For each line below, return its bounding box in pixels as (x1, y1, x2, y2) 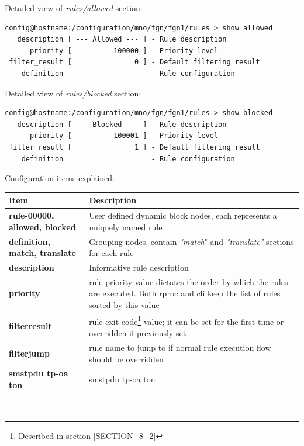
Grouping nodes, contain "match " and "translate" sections (89, 235, 294, 247)
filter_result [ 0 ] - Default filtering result (9, 58, 260, 67)
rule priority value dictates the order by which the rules (89, 275, 288, 288)
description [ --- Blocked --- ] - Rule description (17, 120, 227, 129)
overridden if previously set (89, 327, 186, 339)
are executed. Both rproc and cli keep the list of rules (89, 287, 281, 299)
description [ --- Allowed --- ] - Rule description (17, 35, 227, 44)
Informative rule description (89, 261, 189, 273)
